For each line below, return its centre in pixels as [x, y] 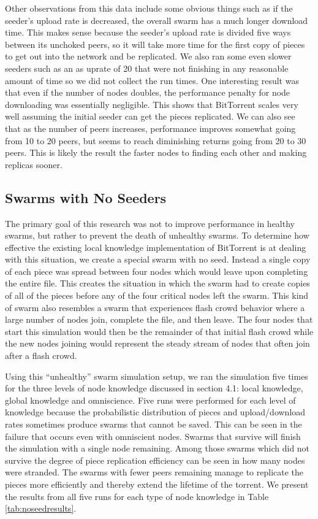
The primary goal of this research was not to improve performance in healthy [150, 223]
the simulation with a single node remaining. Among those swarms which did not [157, 448]
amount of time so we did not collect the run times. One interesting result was [152, 80]
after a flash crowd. [41, 356]
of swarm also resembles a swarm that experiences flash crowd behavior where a [155, 307]
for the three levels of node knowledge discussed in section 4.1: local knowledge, [154, 388]
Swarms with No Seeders [86, 197]
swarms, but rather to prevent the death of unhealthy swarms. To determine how [157, 235]
